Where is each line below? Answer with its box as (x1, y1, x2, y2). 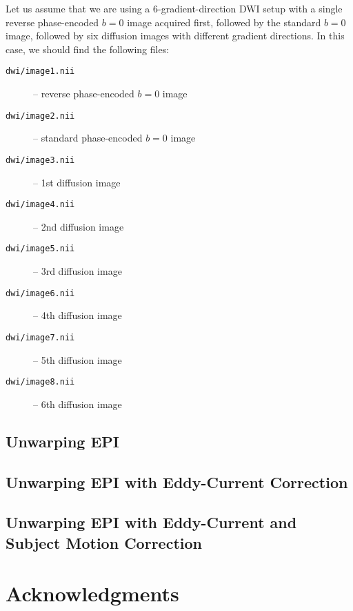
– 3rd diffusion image (33, 264, 122, 278)
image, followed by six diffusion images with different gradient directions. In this (6, 28, 345, 43)
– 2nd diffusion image (33, 219, 124, 233)
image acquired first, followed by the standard (127, 14, 321, 29)
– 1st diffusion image (33, 175, 121, 189)
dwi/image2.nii (6, 110, 75, 121)
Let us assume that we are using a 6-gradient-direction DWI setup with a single (6, 1, 343, 15)
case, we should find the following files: (6, 41, 170, 56)
